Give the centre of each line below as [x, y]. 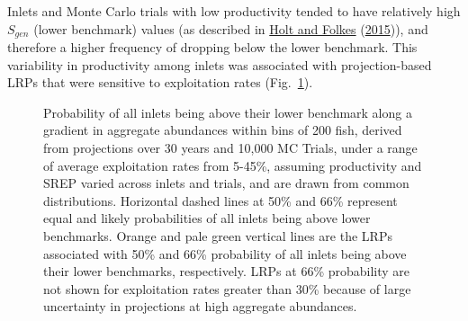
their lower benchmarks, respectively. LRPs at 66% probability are [227, 271]
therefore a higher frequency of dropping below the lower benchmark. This [212, 47]
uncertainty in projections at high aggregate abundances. [200, 306]
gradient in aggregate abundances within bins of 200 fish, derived [223, 130]
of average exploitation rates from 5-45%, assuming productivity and [233, 165]
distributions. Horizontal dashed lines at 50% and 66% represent [220, 200]
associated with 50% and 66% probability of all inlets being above [225, 253]
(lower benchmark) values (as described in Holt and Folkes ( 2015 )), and [231, 28]
